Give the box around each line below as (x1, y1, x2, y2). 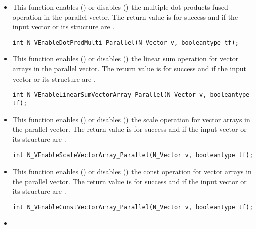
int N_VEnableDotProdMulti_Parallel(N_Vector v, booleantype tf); (12, 39, 239, 46)
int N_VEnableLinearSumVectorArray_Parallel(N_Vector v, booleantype (12, 91, 250, 99)
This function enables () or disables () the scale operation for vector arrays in (12, 114, 250, 124)
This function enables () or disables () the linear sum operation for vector (12, 53, 239, 64)
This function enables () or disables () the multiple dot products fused (12, 2, 228, 12)
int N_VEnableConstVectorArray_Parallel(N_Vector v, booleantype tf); (12, 203, 253, 211)
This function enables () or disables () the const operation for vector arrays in (12, 166, 252, 176)
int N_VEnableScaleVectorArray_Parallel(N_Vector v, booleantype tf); (12, 151, 253, 159)
